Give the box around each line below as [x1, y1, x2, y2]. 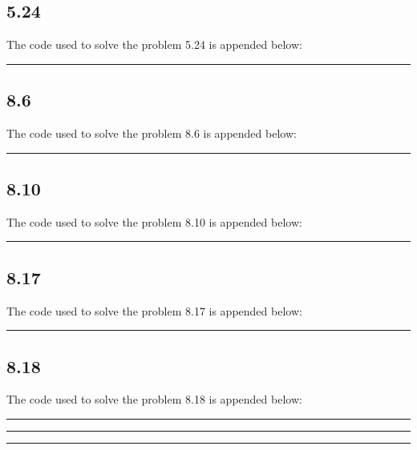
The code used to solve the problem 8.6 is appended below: [6, 125, 297, 141]
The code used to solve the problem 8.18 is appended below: [6, 391, 302, 408]
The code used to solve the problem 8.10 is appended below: [6, 213, 302, 230]
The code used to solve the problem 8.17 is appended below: [6, 302, 302, 319]
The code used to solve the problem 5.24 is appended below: [6, 36, 302, 53]
